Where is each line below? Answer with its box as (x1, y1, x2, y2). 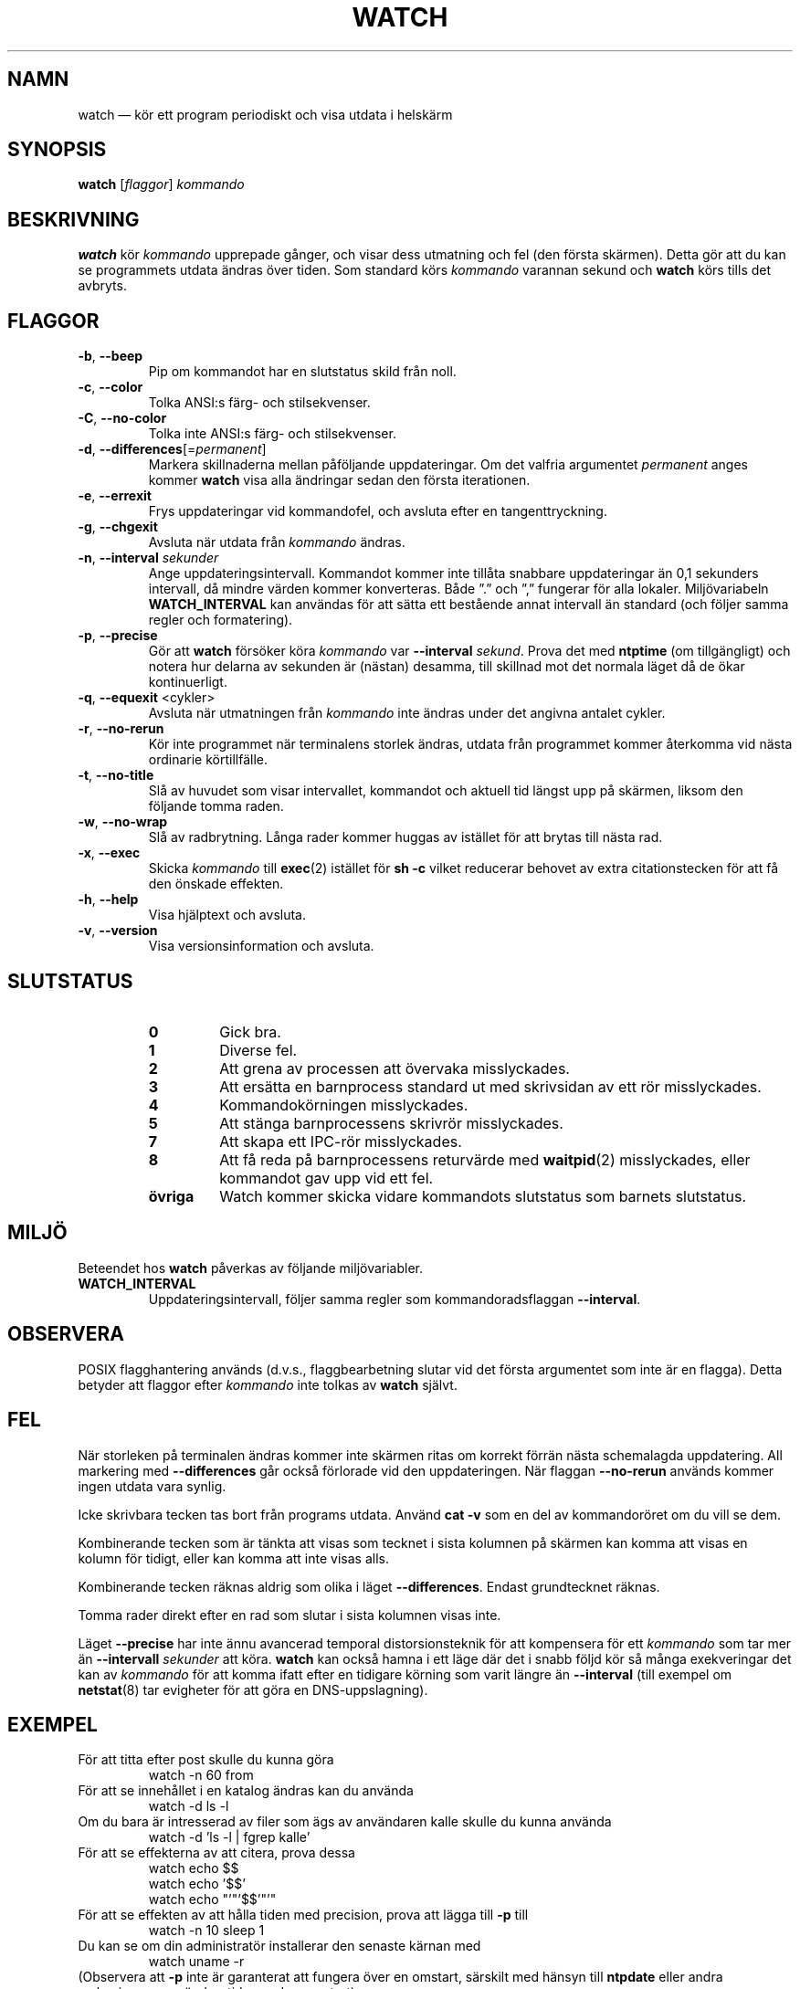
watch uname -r (148, 1953, 245, 1970)
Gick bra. (219, 1022, 281, 1041)
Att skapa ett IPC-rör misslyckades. (219, 1131, 462, 1151)
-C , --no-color (78, 410, 167, 426)
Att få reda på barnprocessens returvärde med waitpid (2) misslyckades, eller (219, 1150, 751, 1169)
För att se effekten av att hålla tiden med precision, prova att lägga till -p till (78, 1907, 529, 1923)
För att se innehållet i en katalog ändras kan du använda (78, 1783, 414, 1799)
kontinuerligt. (148, 674, 227, 690)
